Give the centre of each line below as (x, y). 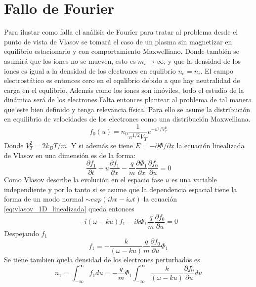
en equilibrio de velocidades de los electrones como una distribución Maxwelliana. (127, 119)
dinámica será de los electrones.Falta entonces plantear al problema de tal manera (128, 100)
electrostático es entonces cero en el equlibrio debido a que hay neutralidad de (122, 80)
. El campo (217, 70)
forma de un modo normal (44, 199)
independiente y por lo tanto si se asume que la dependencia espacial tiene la (121, 189)
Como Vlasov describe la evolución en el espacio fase (84, 180)
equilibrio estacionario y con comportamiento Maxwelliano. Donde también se (122, 51)
